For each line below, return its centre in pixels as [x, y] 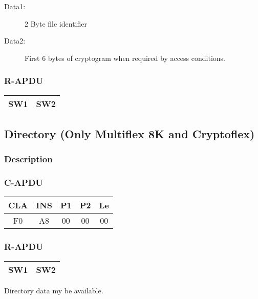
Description [28, 159]
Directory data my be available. [54, 290]
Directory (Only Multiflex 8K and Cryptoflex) [130, 133]
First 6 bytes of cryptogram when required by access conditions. [125, 58]
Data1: [15, 6]
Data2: [15, 41]
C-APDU [24, 183]
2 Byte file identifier [56, 23]
